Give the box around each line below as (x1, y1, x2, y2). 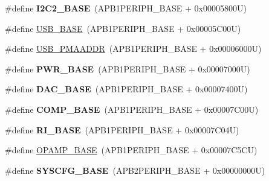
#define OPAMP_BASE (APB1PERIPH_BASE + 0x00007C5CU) (5, 144, 258, 156)
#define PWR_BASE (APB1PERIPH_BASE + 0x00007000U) (5, 62, 250, 75)
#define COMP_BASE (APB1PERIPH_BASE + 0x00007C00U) (5, 103, 259, 115)
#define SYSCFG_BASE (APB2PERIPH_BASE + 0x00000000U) (5, 164, 265, 176)
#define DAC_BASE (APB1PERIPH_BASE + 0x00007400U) (5, 83, 248, 95)
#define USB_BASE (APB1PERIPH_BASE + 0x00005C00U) (5, 22, 241, 34)
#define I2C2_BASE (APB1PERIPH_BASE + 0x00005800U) (5, 2, 247, 14)
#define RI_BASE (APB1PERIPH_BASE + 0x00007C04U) (5, 123, 239, 136)
